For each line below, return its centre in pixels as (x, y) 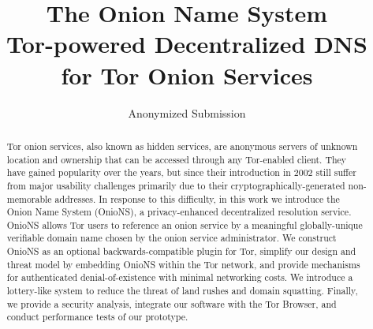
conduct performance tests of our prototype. (97, 317)
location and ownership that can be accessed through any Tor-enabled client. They (177, 159)
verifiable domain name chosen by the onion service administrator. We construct (172, 238)
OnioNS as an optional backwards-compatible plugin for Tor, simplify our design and (181, 251)
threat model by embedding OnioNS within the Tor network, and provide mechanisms (183, 264)
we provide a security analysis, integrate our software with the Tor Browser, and (172, 303)
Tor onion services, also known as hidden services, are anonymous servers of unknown (182, 146)
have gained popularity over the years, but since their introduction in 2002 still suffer (181, 172)
